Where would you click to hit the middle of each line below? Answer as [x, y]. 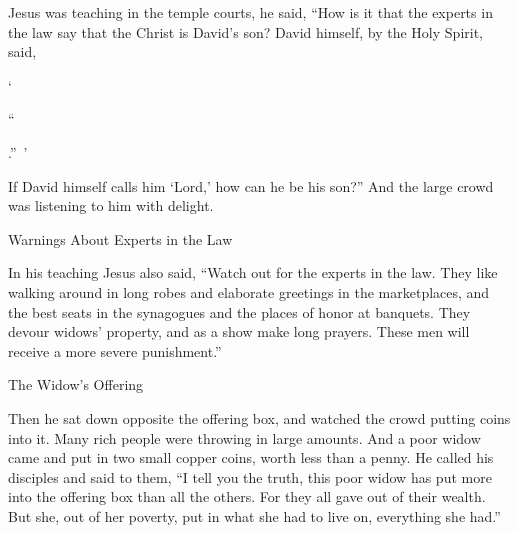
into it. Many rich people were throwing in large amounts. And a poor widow [244, 437]
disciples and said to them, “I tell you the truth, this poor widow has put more [250, 476]
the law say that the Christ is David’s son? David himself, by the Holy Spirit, [245, 31]
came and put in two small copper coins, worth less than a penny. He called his [251, 457]
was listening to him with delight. [111, 205]
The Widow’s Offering [76, 384]
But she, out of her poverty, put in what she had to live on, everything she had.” [254, 515]
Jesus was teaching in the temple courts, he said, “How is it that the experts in [250, 12]
